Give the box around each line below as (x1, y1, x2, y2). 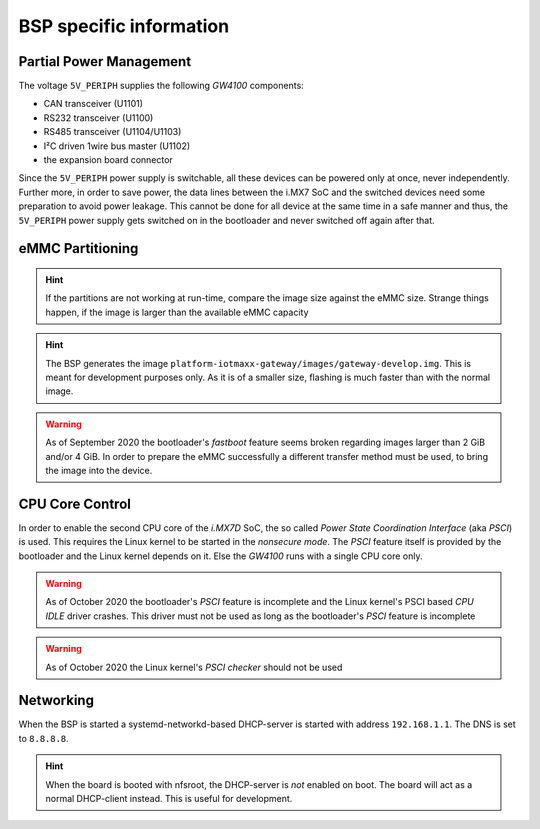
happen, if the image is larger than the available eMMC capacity (45, 306, 309, 318)
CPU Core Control (18, 495, 132, 512)
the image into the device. (45, 464, 153, 476)
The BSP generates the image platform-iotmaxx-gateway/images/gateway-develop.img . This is (45, 357, 472, 369)
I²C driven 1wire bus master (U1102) (43, 140, 191, 152)
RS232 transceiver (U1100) (43, 111, 154, 124)
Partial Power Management (18, 53, 192, 70)
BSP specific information (18, 15, 230, 37)
